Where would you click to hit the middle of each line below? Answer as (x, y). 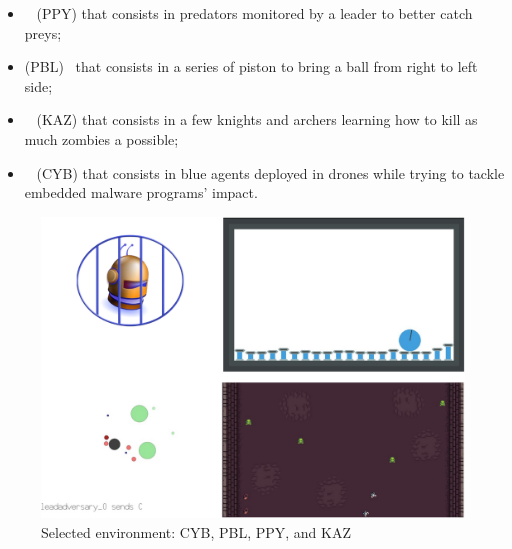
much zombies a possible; (101, 138)
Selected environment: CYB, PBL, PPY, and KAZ (196, 531)
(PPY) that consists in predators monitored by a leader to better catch (254, 13)
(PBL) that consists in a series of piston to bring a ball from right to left (251, 66)
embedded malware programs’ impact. (141, 192)
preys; (43, 32)
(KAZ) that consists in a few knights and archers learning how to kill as (257, 119)
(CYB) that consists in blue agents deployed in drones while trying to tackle (270, 172)
